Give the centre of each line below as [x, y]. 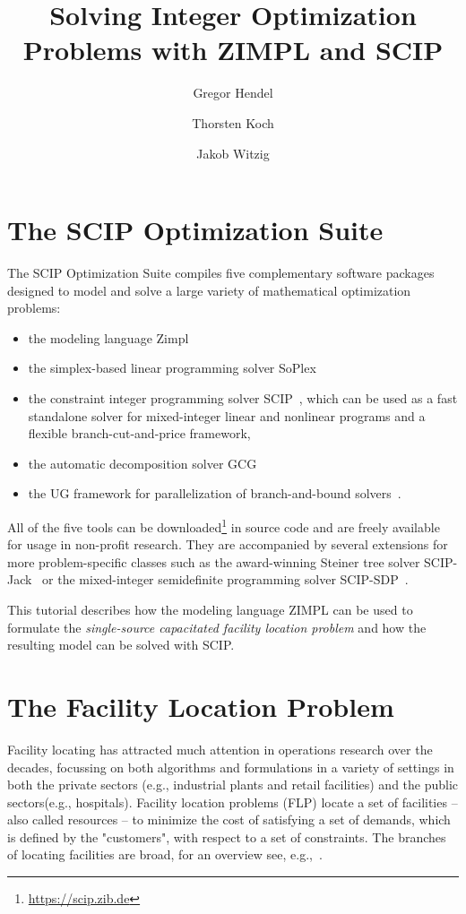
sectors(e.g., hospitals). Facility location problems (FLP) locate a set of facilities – [233, 802]
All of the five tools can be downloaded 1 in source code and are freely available [224, 525]
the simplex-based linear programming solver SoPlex [172, 368]
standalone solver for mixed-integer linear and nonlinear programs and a [227, 415]
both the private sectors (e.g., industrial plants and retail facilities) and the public [233, 785]
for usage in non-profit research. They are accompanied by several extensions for [228, 544]
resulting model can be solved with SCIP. [121, 645]
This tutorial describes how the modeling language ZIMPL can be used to [210, 609]
